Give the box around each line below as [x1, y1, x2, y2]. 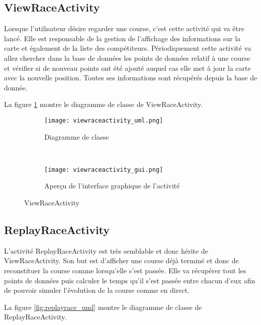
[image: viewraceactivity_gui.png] [44, 166, 163, 173]
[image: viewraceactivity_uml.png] [44, 117, 163, 124]
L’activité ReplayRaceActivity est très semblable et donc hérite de [4, 245, 208, 256]
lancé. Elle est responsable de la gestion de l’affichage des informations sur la [4, 33, 241, 43]
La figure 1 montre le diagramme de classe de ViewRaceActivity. [4, 99, 203, 110]
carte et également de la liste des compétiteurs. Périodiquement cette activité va [4, 43, 251, 53]
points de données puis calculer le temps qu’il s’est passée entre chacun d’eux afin [4, 275, 255, 285]
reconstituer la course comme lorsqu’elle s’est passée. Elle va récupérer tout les [4, 265, 246, 276]
